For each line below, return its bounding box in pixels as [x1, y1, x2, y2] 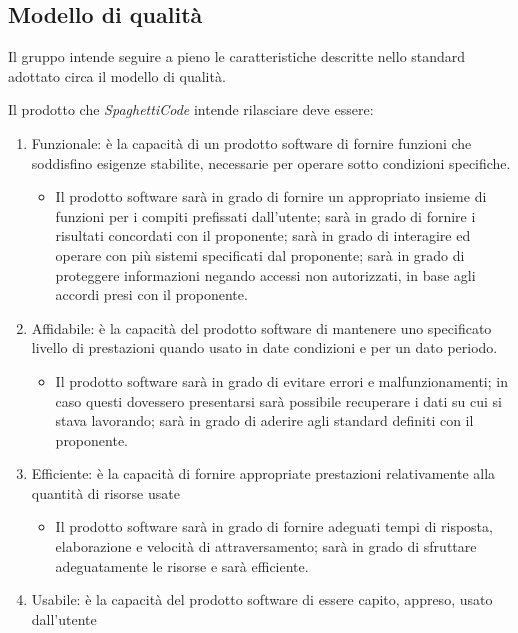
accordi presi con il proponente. [55, 284, 248, 305]
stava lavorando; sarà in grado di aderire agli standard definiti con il [55, 410, 474, 431]
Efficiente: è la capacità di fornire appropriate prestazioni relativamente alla [31, 463, 496, 484]
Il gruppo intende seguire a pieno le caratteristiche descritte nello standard [8, 46, 466, 67]
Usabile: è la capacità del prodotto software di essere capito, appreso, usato [31, 589, 493, 610]
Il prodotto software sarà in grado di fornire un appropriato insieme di [55, 186, 487, 207]
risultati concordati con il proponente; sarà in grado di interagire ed [55, 225, 471, 246]
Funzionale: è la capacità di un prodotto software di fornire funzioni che [31, 132, 472, 153]
